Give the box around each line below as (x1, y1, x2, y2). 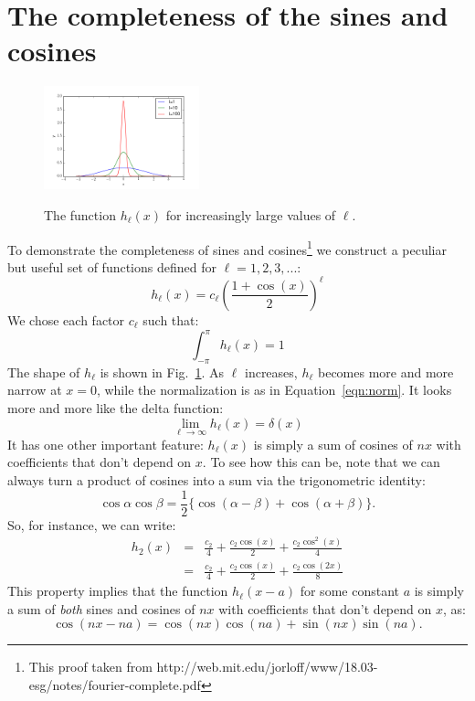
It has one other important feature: (7, 434, 204, 453)
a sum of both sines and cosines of (7, 599, 195, 618)
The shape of (7, 362, 80, 381)
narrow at (7, 380, 62, 399)
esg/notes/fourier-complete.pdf (28, 674, 201, 694)
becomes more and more (318, 362, 454, 381)
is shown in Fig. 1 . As (100, 362, 225, 381)
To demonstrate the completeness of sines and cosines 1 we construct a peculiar (7, 237, 447, 259)
